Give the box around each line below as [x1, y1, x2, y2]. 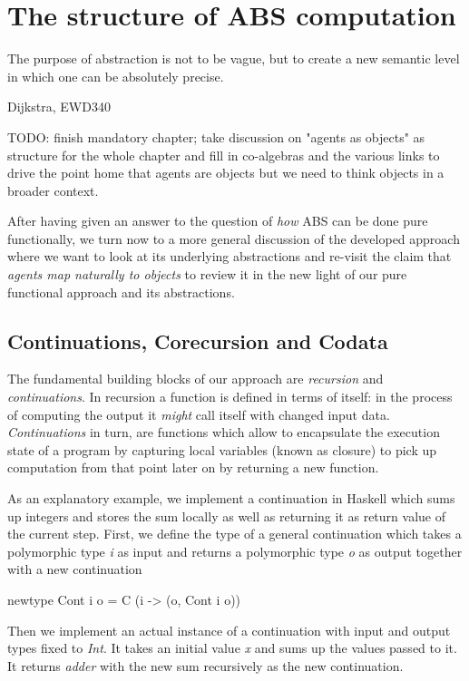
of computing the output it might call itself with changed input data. [7, 404, 390, 423]
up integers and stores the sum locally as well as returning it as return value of [7, 506, 445, 525]
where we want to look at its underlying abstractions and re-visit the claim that [7, 247, 452, 266]
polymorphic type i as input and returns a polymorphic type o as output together [7, 541, 463, 560]
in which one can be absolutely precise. [7, 66, 224, 85]
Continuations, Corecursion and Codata [7, 326, 388, 355]
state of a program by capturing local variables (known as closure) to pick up [7, 440, 437, 459]
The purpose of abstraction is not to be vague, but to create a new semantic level [7, 49, 460, 68]
